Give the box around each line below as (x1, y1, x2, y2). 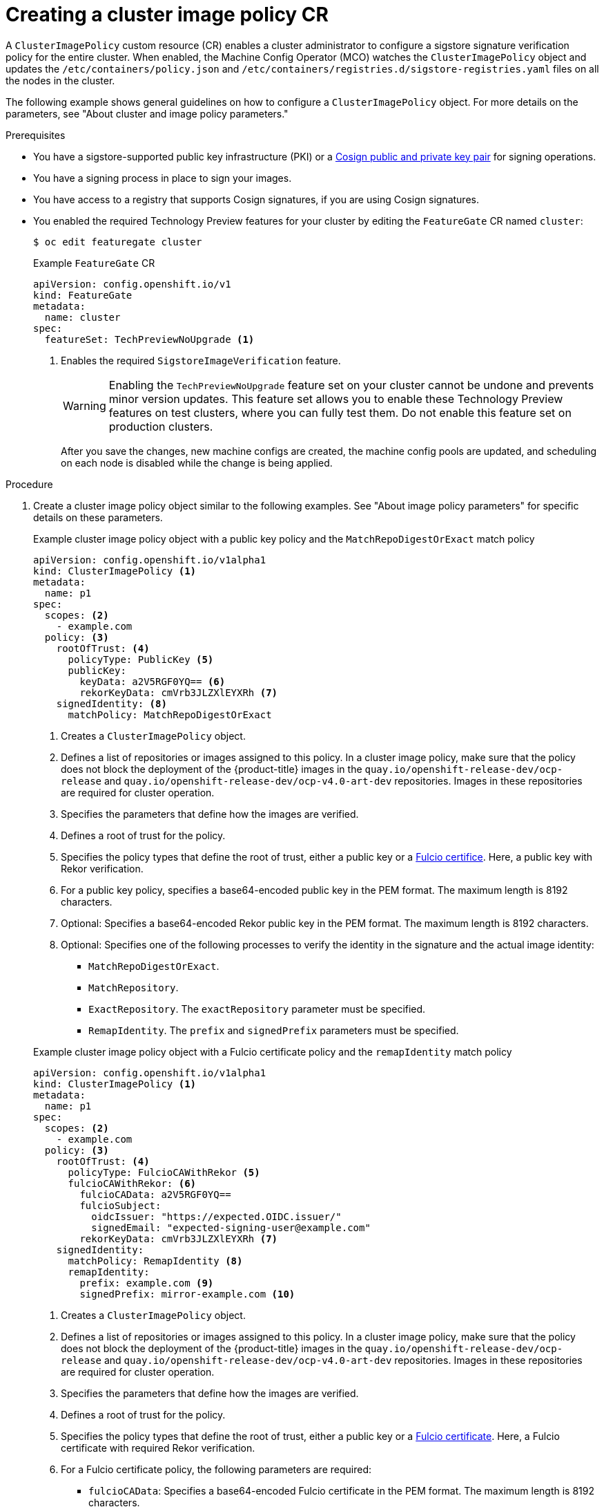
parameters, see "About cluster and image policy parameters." (6, 107, 289, 120)
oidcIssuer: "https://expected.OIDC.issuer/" (91, 1210, 342, 1222)
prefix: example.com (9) (79, 1277, 214, 1289)
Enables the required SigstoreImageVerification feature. (61, 354, 341, 366)
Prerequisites (6, 129, 66, 141)
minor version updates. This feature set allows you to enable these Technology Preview (108, 391, 563, 406)
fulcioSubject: (79, 1199, 162, 1211)
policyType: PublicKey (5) (68, 653, 214, 665)
